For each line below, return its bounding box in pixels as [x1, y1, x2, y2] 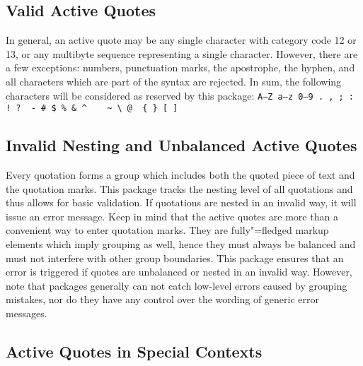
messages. [6, 306, 47, 321]
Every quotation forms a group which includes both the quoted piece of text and [6, 167, 355, 182]
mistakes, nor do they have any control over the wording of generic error [6, 292, 320, 307]
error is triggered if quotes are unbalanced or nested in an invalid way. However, [6, 264, 352, 279]
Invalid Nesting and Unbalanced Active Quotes [6, 134, 357, 156]
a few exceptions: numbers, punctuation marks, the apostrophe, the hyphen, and [6, 60, 355, 75]
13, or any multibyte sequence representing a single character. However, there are [6, 46, 358, 61]
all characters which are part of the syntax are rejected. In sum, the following [6, 73, 342, 88]
